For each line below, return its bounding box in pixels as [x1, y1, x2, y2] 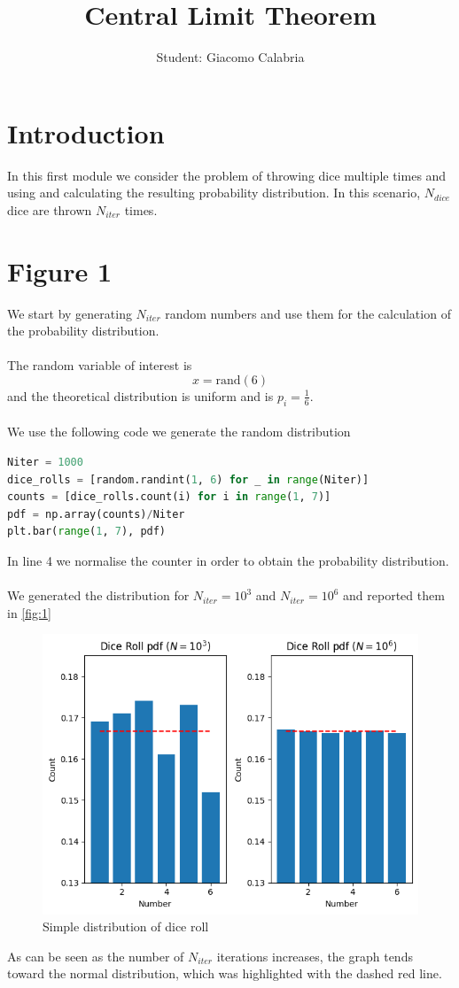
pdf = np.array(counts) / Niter [7, 507, 185, 521]
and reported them [343, 586, 445, 605]
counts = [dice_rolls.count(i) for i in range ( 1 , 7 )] [7, 490, 331, 504]
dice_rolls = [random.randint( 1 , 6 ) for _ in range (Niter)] [7, 473, 370, 486]
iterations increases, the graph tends [216, 946, 413, 965]
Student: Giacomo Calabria [156, 48, 305, 66]
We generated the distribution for [7, 586, 190, 605]
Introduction [7, 114, 165, 151]
